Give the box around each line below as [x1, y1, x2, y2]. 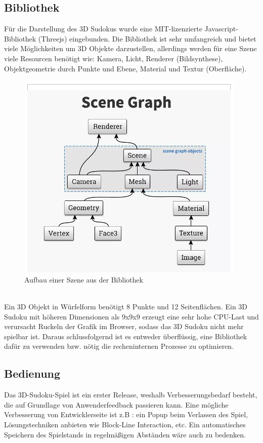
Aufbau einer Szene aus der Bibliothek [24, 274, 143, 285]
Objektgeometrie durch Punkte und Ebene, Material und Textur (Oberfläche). [4, 63, 247, 73]
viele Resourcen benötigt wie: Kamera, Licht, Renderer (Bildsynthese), [4, 53, 223, 63]
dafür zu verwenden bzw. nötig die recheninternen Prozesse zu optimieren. [4, 341, 234, 351]
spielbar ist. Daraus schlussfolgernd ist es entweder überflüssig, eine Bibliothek [4, 331, 247, 341]
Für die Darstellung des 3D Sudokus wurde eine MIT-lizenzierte [4, 23, 202, 34]
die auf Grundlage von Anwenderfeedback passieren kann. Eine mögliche [4, 399, 229, 410]
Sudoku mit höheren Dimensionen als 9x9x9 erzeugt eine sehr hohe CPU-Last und [4, 311, 259, 321]
